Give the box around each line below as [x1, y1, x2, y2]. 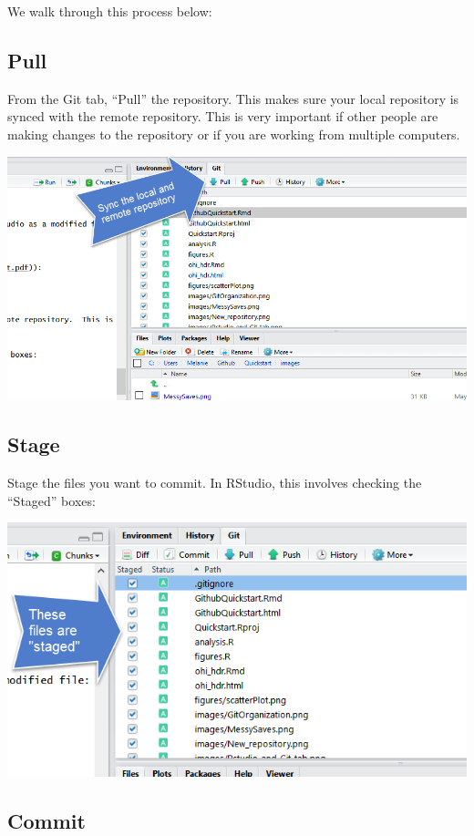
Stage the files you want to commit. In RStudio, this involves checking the [7, 473, 422, 492]
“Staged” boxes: [7, 490, 96, 510]
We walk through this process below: [7, 2, 212, 20]
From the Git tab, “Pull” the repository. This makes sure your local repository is [7, 88, 459, 108]
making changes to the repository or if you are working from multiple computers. [7, 124, 460, 143]
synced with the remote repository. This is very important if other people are [7, 107, 438, 126]
